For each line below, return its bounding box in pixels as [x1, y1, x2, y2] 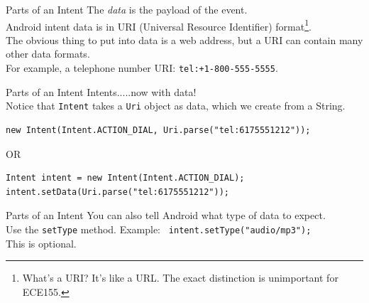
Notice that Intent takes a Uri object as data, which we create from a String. [6, 98, 346, 113]
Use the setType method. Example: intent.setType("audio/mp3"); [6, 221, 312, 236]
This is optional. [6, 235, 77, 250]
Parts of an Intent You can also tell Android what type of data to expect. [6, 208, 326, 223]
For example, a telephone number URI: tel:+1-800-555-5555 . [6, 60, 278, 75]
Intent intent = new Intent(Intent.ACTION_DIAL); [6, 173, 245, 184]
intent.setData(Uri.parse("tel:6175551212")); [6, 186, 229, 197]
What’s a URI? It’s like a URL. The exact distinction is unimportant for [22, 270, 338, 285]
